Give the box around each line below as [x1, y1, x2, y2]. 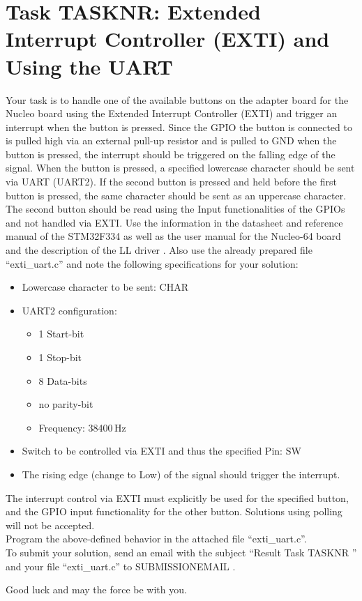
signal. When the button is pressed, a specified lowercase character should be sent [6, 160, 355, 175]
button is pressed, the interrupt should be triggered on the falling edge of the [6, 146, 335, 161]
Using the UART [6, 52, 174, 80]
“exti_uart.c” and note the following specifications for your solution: [6, 256, 299, 271]
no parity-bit [38, 397, 93, 411]
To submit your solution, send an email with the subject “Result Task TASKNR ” [6, 545, 357, 559]
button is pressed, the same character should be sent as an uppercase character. [6, 188, 347, 202]
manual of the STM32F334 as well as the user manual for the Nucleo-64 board [6, 229, 341, 243]
